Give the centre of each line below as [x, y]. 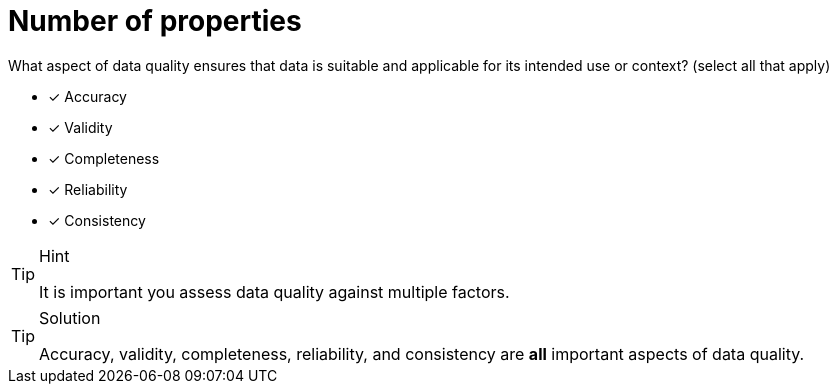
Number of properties [155, 21]
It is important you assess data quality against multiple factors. [274, 291]
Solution [70, 317]
